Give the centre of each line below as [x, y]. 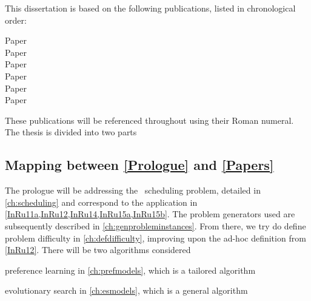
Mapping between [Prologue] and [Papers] [139, 165]
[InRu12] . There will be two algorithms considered [98, 250]
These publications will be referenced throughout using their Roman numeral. [149, 120]
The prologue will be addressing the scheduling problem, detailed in [133, 190]
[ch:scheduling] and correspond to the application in [101, 202]
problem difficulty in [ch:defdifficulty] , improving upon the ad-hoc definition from [155, 238]
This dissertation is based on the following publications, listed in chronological [150, 8]
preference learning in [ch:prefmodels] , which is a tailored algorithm [130, 270]
